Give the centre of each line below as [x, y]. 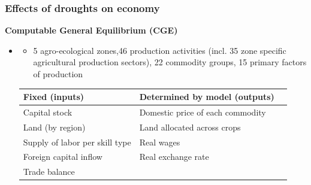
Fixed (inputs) [54, 97]
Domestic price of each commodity [203, 112]
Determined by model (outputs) [207, 97]
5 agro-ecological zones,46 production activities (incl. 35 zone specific [160, 50]
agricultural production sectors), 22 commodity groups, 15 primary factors [170, 62]
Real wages [160, 142]
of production [58, 74]
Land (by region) [54, 127]
